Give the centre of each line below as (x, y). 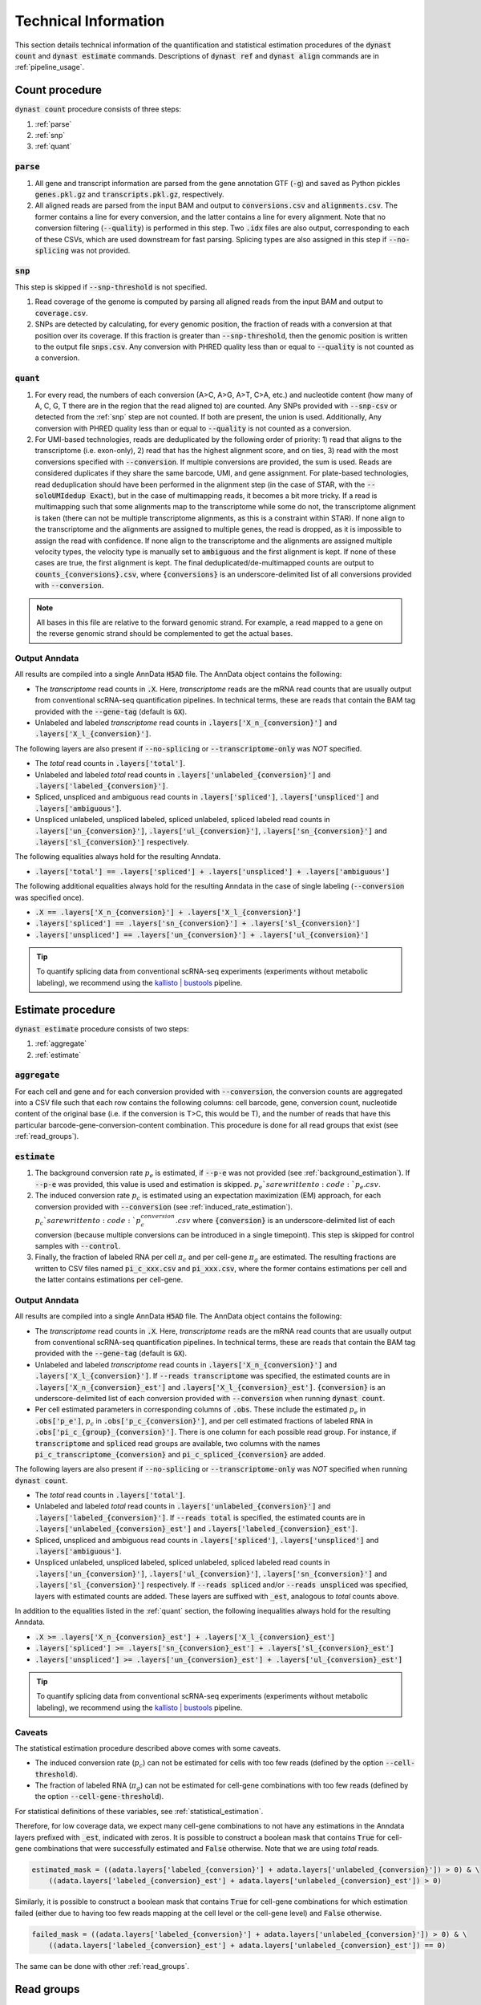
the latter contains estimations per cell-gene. (109, 1280)
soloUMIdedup (61, 496)
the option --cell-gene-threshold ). (99, 1796)
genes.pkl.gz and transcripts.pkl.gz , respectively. (129, 194)
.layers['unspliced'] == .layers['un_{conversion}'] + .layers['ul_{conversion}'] (202, 935)
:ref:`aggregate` (61, 1043)
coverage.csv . (61, 313)
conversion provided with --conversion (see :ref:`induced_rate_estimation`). (164, 1206)
